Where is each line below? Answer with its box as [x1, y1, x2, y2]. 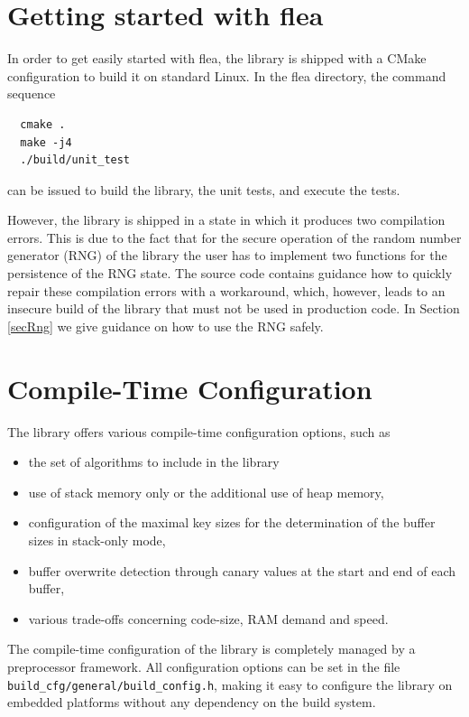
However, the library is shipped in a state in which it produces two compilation [7, 210, 446, 229]
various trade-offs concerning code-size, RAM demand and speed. [28, 609, 389, 628]
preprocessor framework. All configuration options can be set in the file [7, 656, 400, 675]
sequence [7, 84, 56, 103]
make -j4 [20, 135, 72, 149]
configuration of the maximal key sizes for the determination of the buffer [28, 513, 436, 532]
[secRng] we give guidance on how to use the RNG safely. [7, 316, 324, 335]
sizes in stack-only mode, [28, 530, 166, 549]
